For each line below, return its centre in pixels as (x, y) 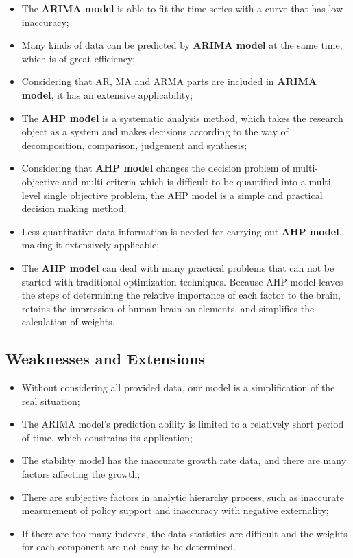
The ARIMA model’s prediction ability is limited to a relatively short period (183, 424)
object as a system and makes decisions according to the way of (155, 131)
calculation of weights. (68, 322)
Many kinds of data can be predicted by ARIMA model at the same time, (182, 45)
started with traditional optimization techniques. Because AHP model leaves (182, 281)
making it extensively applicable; (90, 245)
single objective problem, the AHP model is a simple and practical (183, 195)
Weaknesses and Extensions (106, 359)
